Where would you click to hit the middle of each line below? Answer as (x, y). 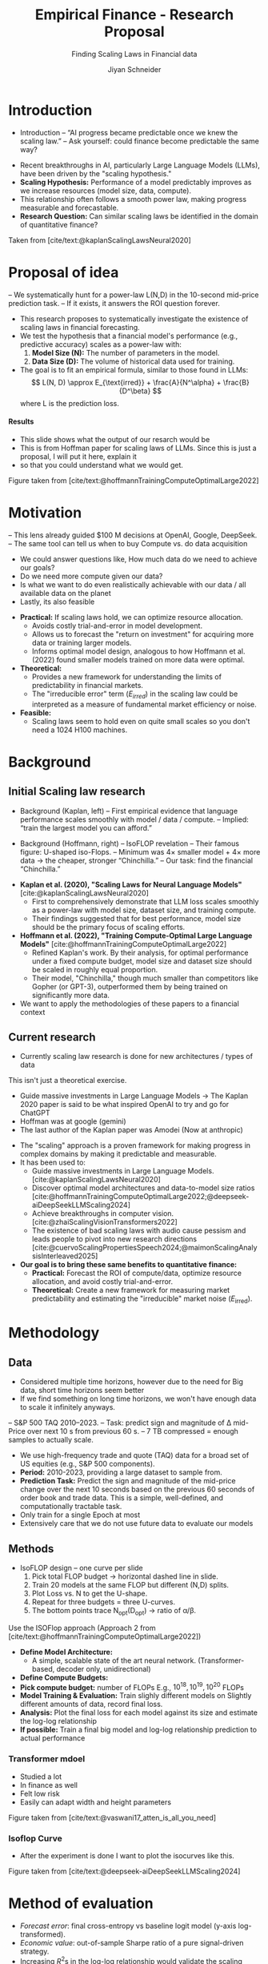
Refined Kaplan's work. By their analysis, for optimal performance (140, 952)
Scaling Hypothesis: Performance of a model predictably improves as (136, 182)
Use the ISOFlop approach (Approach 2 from (82, 1628)
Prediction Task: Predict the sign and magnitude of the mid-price (128, 1481)
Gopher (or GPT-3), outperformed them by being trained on (130, 986)
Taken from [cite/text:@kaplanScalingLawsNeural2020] (100, 240)
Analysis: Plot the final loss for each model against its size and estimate (139, 1712)
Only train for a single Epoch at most (80, 1515)
